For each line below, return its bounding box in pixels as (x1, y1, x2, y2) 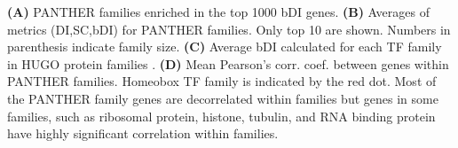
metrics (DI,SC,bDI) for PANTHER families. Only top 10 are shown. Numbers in (7, 19, 451, 38)
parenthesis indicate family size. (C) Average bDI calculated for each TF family (7, 37, 442, 56)
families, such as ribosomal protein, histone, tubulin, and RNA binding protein (7, 106, 436, 125)
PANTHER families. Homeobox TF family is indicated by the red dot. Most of (7, 72, 437, 90)
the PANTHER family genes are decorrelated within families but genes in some (7, 89, 438, 107)
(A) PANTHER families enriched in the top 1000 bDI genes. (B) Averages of (7, 3, 430, 20)
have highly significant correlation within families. (7, 124, 279, 143)
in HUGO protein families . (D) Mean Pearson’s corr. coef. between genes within (7, 54, 449, 73)
